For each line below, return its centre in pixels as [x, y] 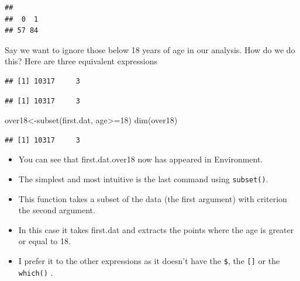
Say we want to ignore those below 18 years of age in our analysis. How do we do [150, 49]
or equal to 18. [44, 241]
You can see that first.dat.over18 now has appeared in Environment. [141, 159]
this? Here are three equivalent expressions [81, 61]
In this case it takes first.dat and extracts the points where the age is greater [156, 229]
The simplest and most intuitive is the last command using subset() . [143, 178]
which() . [36, 272]
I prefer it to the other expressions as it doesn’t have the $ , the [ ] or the [149, 260]
